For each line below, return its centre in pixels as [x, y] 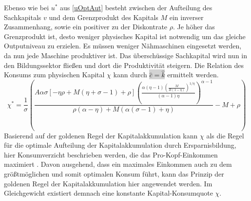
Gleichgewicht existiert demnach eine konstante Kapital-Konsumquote [108, 193]
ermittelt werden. [193, 75]
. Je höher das [194, 27]
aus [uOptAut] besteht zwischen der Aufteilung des [136, 7]
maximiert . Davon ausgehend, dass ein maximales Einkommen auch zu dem [118, 164]
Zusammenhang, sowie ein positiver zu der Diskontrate [86, 27]
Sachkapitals [23, 17]
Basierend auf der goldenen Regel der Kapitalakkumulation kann [101, 135]
